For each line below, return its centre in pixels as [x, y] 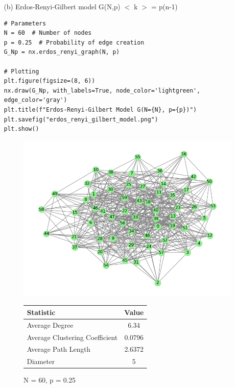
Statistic [41, 312]
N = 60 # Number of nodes [48, 33]
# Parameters [25, 23]
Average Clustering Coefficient [72, 337]
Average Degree [50, 325]
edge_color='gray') [35, 100]
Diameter [41, 361]
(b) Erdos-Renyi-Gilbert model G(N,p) [62, 6]
